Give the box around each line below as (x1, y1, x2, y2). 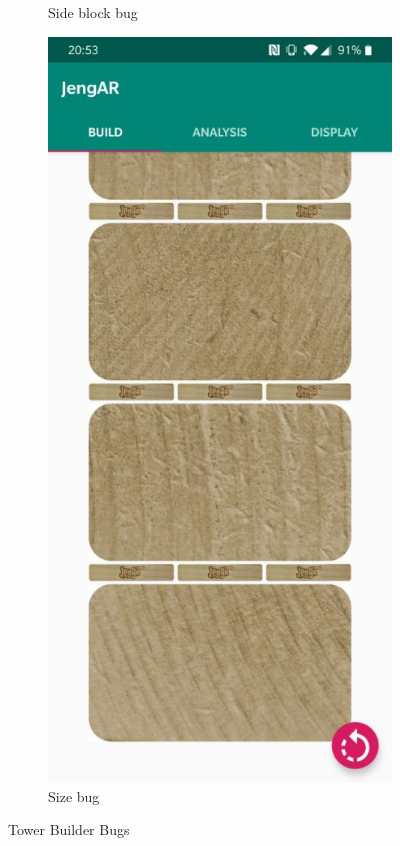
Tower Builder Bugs (8, 819, 130, 840)
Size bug (48, 785, 100, 806)
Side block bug (48, 2, 138, 22)
